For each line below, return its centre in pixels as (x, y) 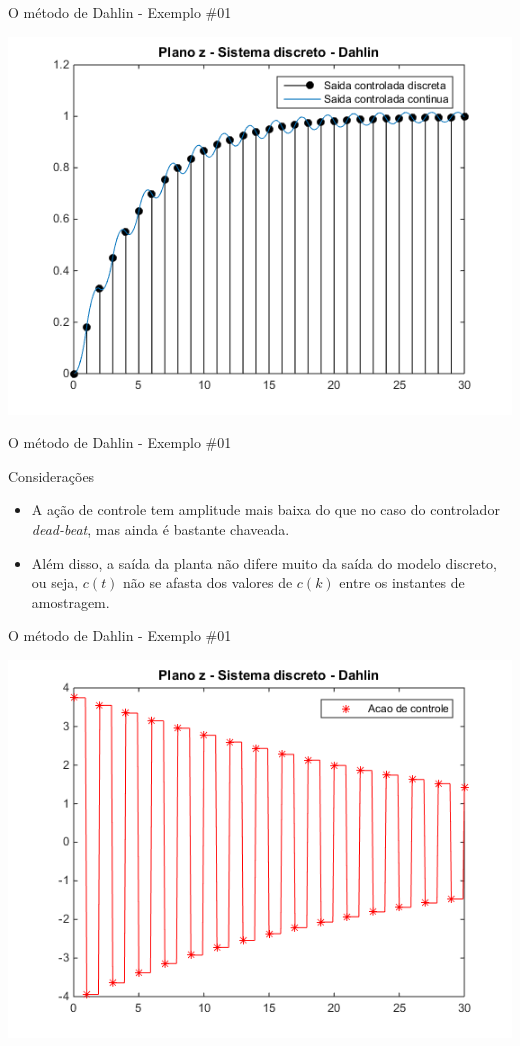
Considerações (51, 475)
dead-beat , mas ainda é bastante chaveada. (160, 528)
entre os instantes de (402, 582)
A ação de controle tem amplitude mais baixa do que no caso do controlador (265, 509)
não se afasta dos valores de (208, 582)
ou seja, (55, 582)
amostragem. (70, 601)
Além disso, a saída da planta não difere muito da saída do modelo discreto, (264, 562)
